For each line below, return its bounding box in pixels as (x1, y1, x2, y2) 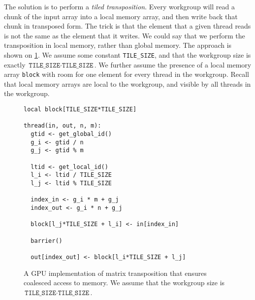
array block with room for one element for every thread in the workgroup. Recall (4, 69, 249, 79)
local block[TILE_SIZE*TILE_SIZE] (24, 106, 137, 113)
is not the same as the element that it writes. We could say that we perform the (4, 30, 245, 40)
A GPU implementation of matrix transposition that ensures (24, 267, 207, 278)
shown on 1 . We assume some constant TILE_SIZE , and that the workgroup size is (4, 49, 251, 60)
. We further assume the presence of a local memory (94, 59, 252, 69)
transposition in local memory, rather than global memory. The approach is (4, 40, 232, 50)
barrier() (31, 237, 63, 244)
